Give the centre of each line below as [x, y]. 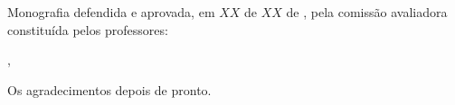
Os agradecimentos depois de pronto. [109, 89]
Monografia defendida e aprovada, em [111, 12]
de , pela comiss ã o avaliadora [367, 12]
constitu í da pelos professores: [88, 29]
